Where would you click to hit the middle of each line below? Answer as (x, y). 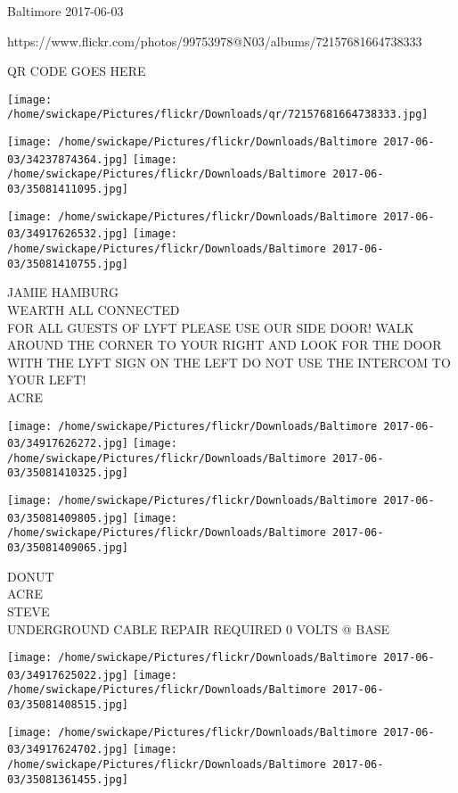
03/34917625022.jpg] (68, 675)
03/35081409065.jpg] (68, 548)
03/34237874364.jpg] (68, 159)
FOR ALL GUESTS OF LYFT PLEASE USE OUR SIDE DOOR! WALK (211, 327)
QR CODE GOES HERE (77, 71)
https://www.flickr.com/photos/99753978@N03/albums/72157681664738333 (215, 41)
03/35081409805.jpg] (68, 518)
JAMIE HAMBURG (63, 292)
